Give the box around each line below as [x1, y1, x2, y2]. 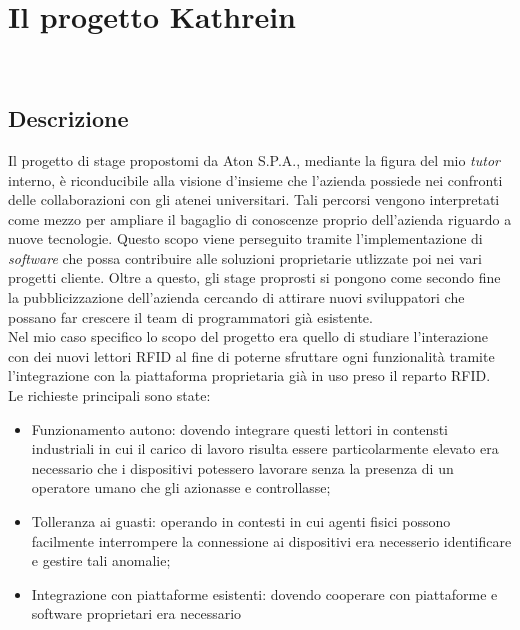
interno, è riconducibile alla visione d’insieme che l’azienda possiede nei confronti [8, 169, 503, 190]
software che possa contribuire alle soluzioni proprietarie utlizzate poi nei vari [8, 247, 482, 268]
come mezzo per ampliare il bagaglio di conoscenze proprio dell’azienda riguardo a [8, 208, 512, 229]
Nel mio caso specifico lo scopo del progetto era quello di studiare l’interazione [8, 326, 488, 347]
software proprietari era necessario [31, 603, 242, 624]
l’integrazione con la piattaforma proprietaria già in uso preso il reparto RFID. [8, 365, 491, 386]
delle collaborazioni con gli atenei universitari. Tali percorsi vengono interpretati [8, 189, 500, 210]
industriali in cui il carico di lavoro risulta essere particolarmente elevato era [31, 438, 499, 459]
